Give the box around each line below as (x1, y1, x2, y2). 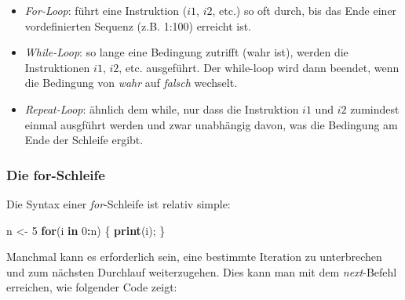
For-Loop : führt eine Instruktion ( (24, 2, 188, 18)
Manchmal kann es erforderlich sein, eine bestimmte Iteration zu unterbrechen (6, 248, 382, 265)
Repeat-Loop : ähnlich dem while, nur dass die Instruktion (24, 100, 299, 117)
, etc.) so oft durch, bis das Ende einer (212, 2, 397, 18)
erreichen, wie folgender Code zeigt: (6, 279, 177, 295)
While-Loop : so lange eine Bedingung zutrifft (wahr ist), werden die (24, 44, 348, 60)
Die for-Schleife (6, 164, 105, 184)
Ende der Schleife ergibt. (24, 132, 144, 148)
